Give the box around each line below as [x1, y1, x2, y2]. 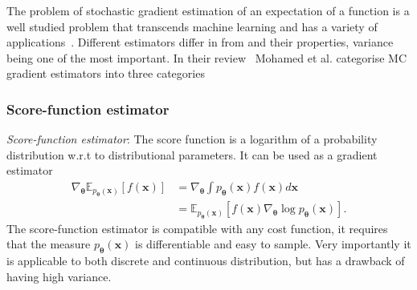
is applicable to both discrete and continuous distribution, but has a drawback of [6, 252, 405, 269]
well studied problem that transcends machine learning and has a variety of [6, 18, 378, 34]
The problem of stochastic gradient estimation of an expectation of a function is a [6, 2, 410, 18]
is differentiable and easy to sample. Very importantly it [135, 236, 411, 252]
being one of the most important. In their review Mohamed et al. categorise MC [6, 49, 407, 66]
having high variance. [6, 268, 112, 284]
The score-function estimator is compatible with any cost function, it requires [6, 220, 388, 236]
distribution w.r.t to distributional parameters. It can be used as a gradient [6, 146, 378, 163]
